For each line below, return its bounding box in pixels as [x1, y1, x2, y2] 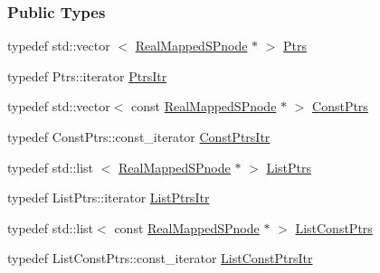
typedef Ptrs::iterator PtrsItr [7, 66, 167, 85]
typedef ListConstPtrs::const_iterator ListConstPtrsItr [7, 249, 313, 268]
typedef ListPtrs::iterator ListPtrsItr [7, 188, 210, 207]
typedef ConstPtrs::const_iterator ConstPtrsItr [7, 127, 271, 146]
